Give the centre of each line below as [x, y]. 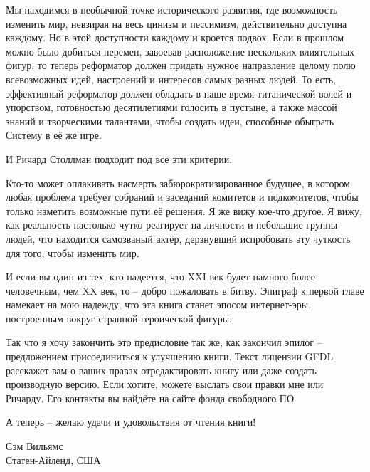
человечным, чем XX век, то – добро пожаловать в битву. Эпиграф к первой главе [185, 290]
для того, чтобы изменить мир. [73, 252]
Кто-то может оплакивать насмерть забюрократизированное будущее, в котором [178, 183]
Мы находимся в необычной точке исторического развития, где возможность [172, 9]
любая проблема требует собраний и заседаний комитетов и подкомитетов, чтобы [182, 197]
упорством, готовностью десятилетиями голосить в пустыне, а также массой [171, 107]
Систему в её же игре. [54, 135]
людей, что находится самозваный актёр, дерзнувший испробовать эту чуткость [178, 238]
